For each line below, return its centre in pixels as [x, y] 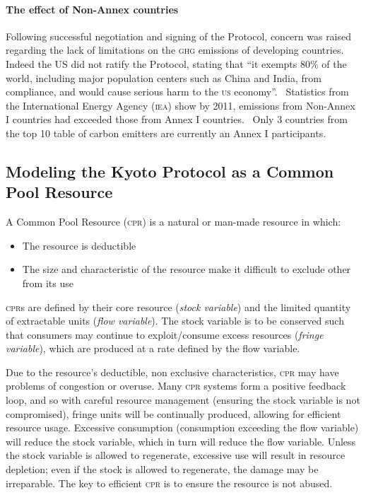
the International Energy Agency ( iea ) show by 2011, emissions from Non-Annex [181, 105]
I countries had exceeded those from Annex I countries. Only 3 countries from [177, 119]
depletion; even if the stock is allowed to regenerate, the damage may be [162, 469]
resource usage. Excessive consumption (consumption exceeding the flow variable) [182, 427]
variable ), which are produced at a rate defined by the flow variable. [153, 348]
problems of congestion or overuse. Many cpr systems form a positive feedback [176, 386]
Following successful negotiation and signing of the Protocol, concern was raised [179, 36]
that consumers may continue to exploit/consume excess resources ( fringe [165, 334]
